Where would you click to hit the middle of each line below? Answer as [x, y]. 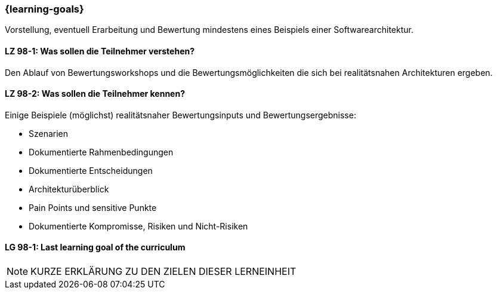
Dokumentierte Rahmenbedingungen [101, 152]
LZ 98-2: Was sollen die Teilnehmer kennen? [95, 94]
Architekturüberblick [69, 189]
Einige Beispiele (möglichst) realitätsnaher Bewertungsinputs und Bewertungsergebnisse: [180, 115]
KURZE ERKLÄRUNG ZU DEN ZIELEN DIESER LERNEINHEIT [163, 272]
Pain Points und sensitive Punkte [93, 207]
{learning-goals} [44, 9]
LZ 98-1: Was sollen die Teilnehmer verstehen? [100, 51]
